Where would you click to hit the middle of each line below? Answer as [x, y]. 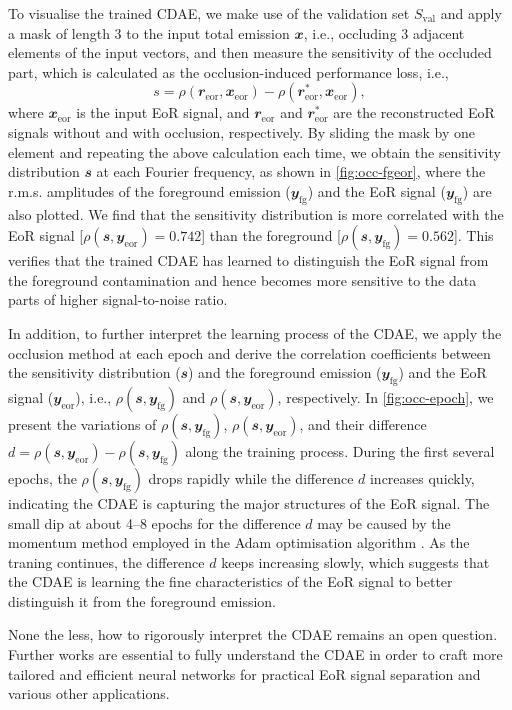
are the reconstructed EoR [414, 112]
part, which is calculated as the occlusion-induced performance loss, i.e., [228, 71]
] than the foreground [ [271, 235]
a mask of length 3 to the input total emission [149, 32]
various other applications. [89, 693]
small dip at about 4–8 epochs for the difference [154, 522]
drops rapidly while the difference [251, 477]
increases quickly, [422, 477]
